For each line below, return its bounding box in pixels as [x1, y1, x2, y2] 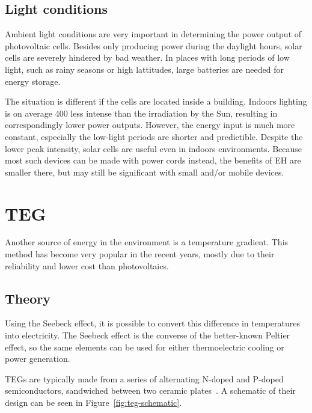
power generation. [5, 352, 70, 365]
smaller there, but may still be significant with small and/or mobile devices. [5, 165, 284, 178]
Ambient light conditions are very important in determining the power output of [5, 28, 302, 40]
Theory [5, 289, 51, 307]
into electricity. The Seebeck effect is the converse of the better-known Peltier [5, 329, 290, 341]
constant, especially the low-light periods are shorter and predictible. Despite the [5, 130, 303, 142]
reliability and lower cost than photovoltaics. [5, 259, 169, 272]
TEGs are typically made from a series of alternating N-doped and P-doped [5, 372, 284, 385]
